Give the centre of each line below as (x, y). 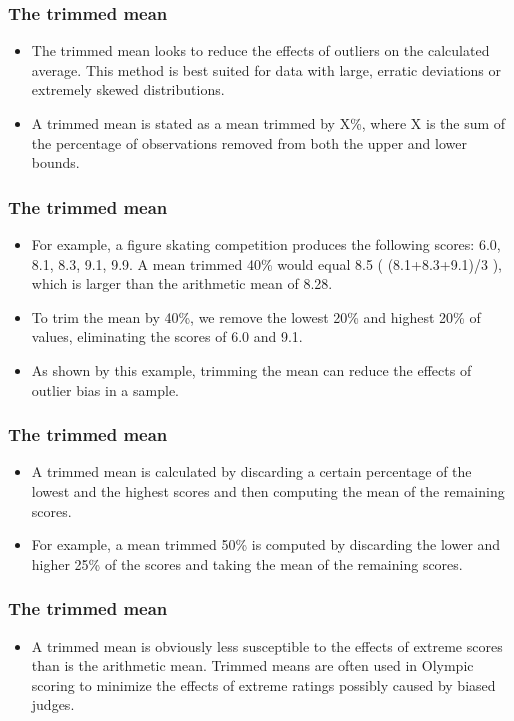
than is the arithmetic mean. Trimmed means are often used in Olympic (252, 665)
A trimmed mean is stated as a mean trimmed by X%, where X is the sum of (268, 123)
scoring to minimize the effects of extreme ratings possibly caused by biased (263, 684)
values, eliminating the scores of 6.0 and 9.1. (167, 336)
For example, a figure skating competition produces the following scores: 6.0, (266, 244)
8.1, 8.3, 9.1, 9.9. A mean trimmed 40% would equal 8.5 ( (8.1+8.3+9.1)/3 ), (266, 263)
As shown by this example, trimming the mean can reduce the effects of (251, 369)
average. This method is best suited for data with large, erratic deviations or (266, 69)
